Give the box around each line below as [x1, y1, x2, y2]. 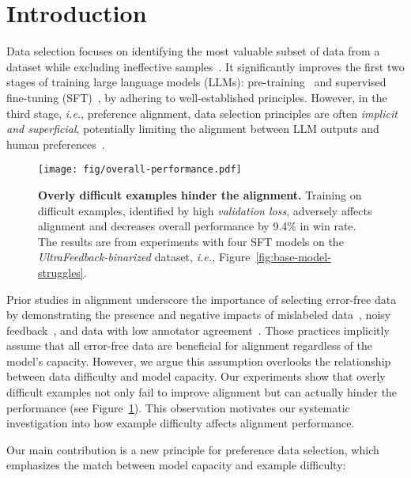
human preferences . [6, 135, 105, 152]
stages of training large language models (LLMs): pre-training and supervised [6, 74, 386, 90]
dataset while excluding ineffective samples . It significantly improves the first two [6, 58, 405, 74]
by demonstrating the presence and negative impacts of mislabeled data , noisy [6, 306, 391, 323]
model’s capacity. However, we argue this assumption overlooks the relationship [6, 352, 391, 369]
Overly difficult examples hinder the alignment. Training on [38, 186, 362, 203]
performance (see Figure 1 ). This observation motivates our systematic [6, 399, 350, 415]
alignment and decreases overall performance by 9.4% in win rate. [38, 218, 356, 234]
